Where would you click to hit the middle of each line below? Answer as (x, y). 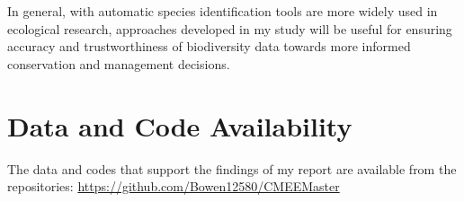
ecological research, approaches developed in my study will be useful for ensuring (230, 28)
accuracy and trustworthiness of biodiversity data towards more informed (209, 46)
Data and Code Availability (180, 125)
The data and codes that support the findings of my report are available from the (232, 168)
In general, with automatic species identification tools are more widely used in (223, 11)
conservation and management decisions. (119, 63)
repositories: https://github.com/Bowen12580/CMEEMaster (174, 186)
